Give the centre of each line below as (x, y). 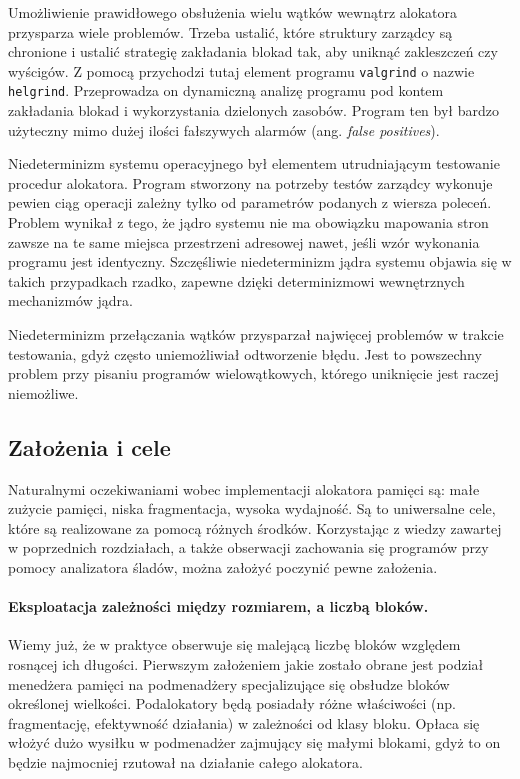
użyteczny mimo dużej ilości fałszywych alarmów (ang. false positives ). (224, 129)
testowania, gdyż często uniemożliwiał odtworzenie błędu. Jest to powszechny (245, 353)
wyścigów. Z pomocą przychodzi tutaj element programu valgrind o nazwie (241, 70)
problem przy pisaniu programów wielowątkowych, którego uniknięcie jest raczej (253, 373)
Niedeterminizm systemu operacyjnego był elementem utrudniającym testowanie (254, 163)
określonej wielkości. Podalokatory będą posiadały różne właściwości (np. (232, 703)
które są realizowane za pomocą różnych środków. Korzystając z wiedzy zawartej (255, 527)
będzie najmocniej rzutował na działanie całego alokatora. (185, 761)
